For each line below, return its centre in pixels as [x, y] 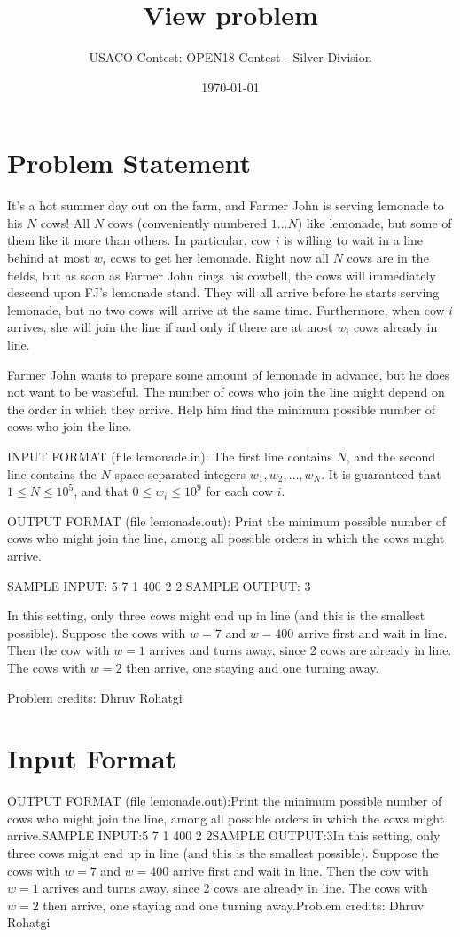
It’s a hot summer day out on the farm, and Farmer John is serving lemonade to [226, 205]
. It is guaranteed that [381, 473]
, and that [101, 491]
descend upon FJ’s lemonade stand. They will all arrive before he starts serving [223, 292]
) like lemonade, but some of [374, 222]
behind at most [49, 258]
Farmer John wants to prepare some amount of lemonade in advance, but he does [229, 374]
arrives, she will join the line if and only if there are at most [170, 327]
